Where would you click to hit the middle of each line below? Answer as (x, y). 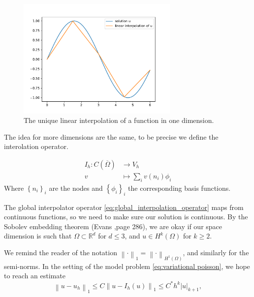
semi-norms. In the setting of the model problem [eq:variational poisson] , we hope (127, 266)
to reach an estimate (35, 276)
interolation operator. (36, 146)
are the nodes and (76, 188)
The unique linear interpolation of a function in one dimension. (119, 120)
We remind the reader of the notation (61, 252)
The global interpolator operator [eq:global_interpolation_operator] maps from (124, 207)
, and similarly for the (216, 252)
